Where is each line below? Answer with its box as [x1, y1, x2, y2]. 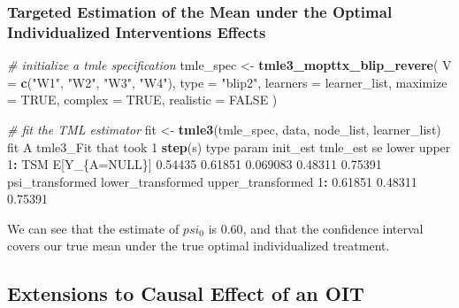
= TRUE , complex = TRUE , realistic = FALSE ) [7, 90, 278, 109]
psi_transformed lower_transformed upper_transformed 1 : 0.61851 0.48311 [7, 172, 417, 190]
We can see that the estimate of [7, 219, 180, 237]
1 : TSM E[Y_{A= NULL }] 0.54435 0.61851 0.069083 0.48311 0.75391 [7, 155, 382, 173]
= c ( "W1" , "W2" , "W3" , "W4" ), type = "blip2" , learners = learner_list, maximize [7, 73, 448, 91]
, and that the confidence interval [242, 219, 424, 237]
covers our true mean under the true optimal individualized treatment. [7, 236, 390, 255]
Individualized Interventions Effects [7, 20, 266, 42]
